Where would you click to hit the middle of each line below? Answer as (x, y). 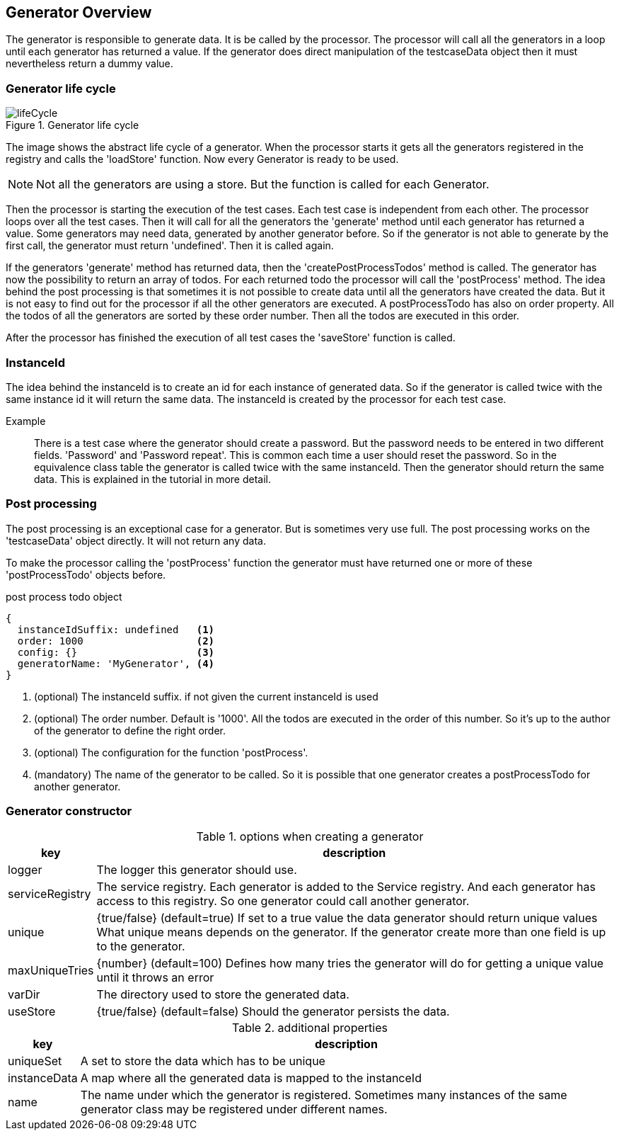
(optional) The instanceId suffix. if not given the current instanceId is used (206, 696)
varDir (24, 995)
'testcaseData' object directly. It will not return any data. (136, 540)
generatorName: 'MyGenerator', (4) (116, 663)
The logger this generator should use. (197, 870)
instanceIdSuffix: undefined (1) (116, 629)
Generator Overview (79, 12)
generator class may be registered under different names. (234, 1109)
